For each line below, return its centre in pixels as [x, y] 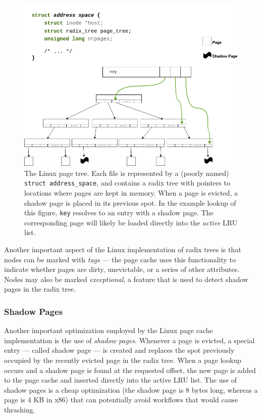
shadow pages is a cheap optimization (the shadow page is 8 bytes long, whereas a [131, 389]
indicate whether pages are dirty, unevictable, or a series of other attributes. [122, 269]
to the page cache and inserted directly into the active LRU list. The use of [121, 380]
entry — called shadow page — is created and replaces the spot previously [119, 350]
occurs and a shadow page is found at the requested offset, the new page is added [130, 370]
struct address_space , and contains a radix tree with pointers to [127, 183]
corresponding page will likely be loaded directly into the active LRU [131, 222]
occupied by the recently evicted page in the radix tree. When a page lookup [123, 360]
